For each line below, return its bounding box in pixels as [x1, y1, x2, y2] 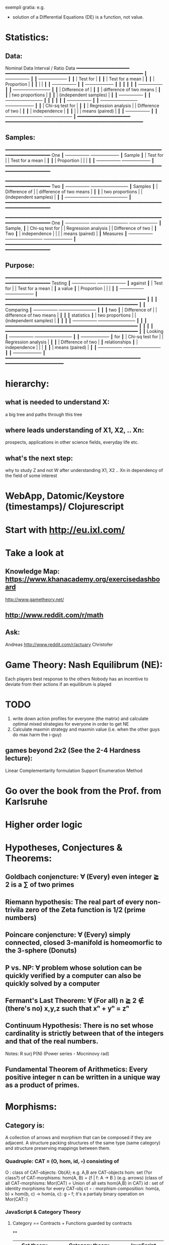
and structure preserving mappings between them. [5, 1145, 111, 1151]
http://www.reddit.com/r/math [5, 611, 104, 620]
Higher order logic [5, 819, 83, 830]
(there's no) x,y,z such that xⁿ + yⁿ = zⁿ [5, 1004, 129, 1013]
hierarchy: [5, 378, 49, 389]
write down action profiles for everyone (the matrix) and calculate [12, 716, 149, 722]
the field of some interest [5, 472, 57, 479]
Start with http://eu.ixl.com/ [5, 524, 125, 536]
